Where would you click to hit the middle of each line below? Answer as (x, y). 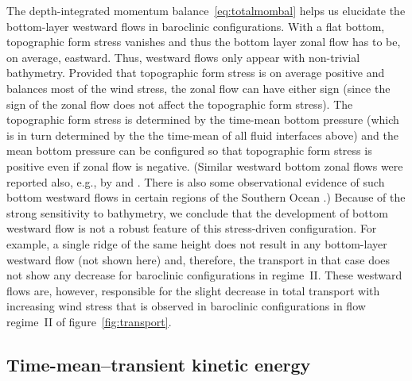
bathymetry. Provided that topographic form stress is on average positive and (196, 73)
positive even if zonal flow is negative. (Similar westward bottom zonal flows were (205, 165)
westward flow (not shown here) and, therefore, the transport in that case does (198, 259)
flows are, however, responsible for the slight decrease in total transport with (193, 290)
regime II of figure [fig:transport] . (89, 321)
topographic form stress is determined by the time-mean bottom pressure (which (203, 119)
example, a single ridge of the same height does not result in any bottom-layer (197, 243)
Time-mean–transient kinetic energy (159, 364)
